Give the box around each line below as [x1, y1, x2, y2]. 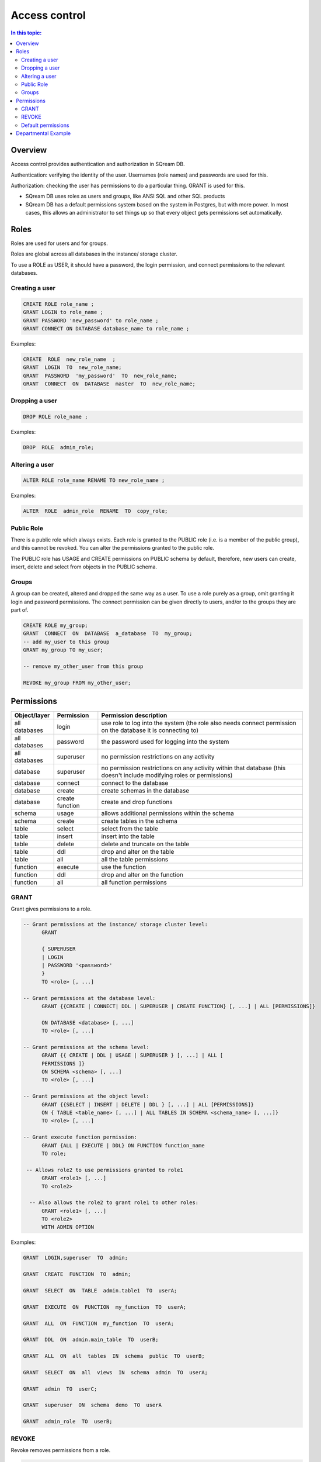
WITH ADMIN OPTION [41, 1224, 95, 1230]
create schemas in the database [101, 787, 190, 795]
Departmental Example [16, 130, 71, 137]
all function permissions [101, 878, 168, 887]
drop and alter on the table [101, 848, 175, 856]
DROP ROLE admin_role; [23, 444, 95, 451]
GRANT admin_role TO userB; [23, 1418, 113, 1425]
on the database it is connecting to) [101, 726, 198, 735]
